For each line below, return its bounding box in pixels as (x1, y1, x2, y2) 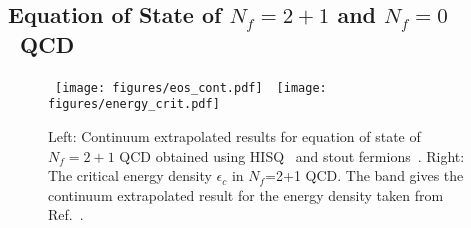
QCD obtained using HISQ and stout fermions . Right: (119, 145, 465, 166)
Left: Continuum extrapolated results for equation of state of (48, 125, 421, 146)
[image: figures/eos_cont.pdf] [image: (55, 80, 327, 95)
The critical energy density (48, 165, 212, 186)
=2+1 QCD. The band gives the (265, 165, 464, 186)
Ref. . (48, 204, 84, 225)
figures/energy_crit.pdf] (48, 97, 220, 112)
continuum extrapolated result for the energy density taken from (48, 184, 444, 205)
